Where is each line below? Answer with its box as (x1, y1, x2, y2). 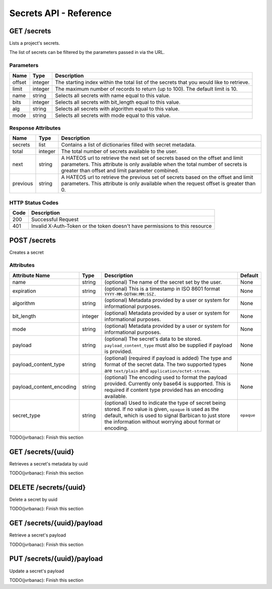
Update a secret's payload (9, 568, 64, 574)
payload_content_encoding (12, 383, 77, 390)
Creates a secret (9, 249, 44, 255)
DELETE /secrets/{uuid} (9, 483, 86, 492)
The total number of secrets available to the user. (61, 148, 178, 155)
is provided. (104, 348, 133, 355)
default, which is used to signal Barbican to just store (104, 411, 230, 419)
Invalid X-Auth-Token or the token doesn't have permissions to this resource (31, 222, 212, 229)
